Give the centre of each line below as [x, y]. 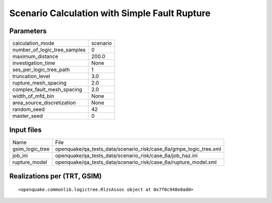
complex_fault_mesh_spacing [47, 90]
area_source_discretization [44, 103]
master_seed [27, 116]
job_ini [20, 155]
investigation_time [34, 63]
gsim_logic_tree [31, 149]
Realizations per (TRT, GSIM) [55, 176]
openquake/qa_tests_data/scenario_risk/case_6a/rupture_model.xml [136, 162]
